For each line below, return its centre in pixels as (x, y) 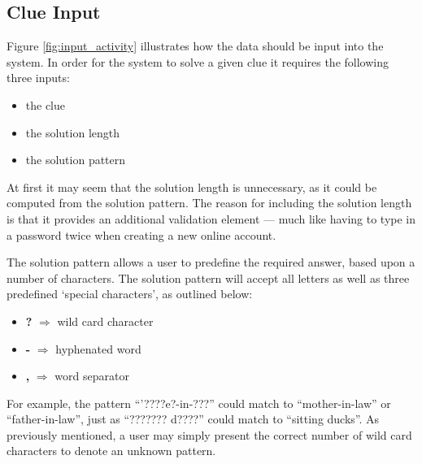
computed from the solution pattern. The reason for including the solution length (209, 203)
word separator (92, 376)
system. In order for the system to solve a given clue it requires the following (198, 61)
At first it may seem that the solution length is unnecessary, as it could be (192, 186)
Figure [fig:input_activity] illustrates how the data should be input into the (195, 46)
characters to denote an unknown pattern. (111, 451)
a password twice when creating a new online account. (141, 234)
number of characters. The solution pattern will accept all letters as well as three (208, 278)
